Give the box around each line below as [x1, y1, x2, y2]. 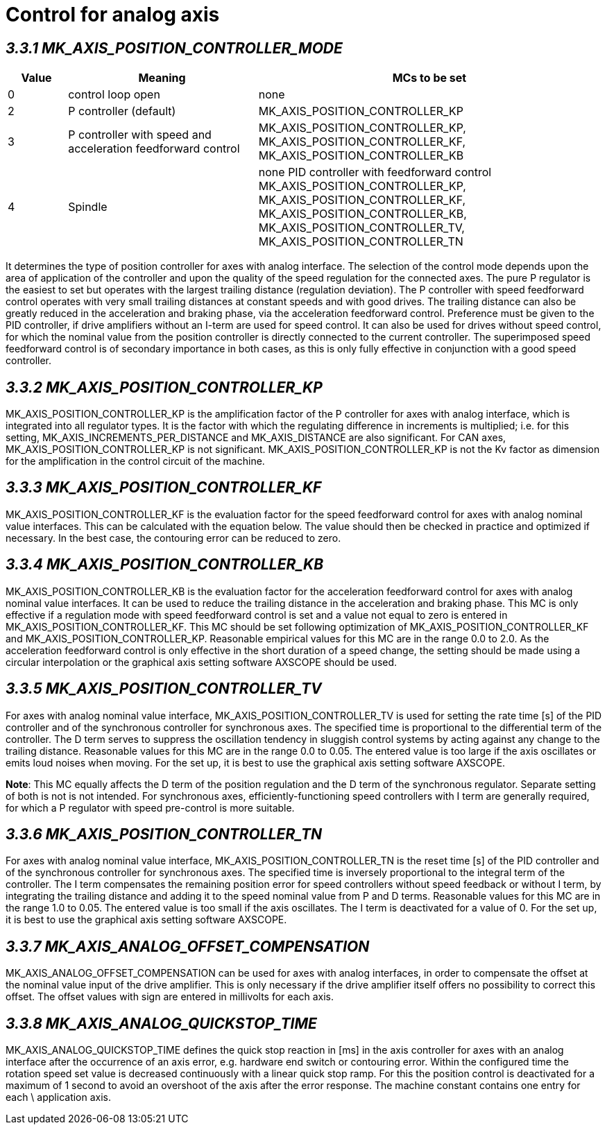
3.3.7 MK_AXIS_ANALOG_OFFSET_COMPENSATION [6, 937, 370, 955]
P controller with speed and [68, 128, 212, 142]
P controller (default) [68, 104, 176, 119]
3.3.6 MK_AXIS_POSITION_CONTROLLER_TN [6, 825, 323, 843]
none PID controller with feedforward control [258, 165, 492, 180]
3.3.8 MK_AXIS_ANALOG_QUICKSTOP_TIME [6, 1014, 317, 1032]
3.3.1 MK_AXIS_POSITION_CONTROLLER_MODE [6, 39, 343, 57]
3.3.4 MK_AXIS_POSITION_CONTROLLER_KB [6, 556, 324, 574]
